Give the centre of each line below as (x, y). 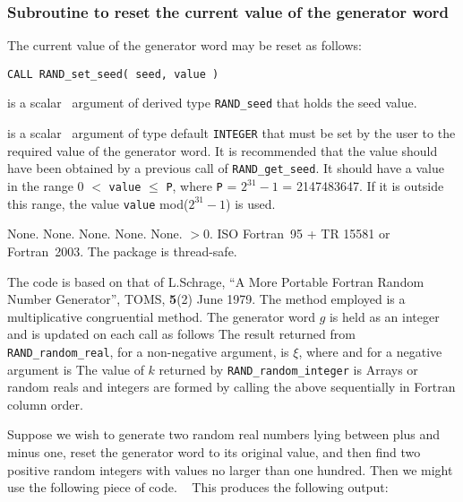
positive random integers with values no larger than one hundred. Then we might (230, 469)
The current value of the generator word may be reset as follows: (184, 45)
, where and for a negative (370, 351)
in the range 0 (46, 186)
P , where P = (201, 186)
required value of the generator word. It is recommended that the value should (223, 150)
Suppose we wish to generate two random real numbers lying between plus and (224, 434)
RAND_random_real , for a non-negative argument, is (148, 351)
